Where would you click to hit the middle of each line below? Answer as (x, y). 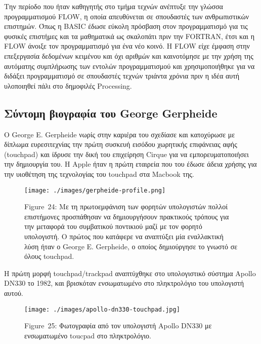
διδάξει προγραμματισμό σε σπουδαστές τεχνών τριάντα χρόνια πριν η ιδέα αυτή (122, 76)
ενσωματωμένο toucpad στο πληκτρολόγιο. (88, 335)
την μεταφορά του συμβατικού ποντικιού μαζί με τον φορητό (113, 226)
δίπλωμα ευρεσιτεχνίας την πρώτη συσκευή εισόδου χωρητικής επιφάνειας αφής (121, 144)
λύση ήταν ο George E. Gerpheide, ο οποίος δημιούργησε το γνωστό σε (131, 246)
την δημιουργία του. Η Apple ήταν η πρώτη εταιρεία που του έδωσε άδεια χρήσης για (130, 164)
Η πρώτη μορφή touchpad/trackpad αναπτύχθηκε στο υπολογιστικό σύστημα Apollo (130, 273)
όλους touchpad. (49, 256)
